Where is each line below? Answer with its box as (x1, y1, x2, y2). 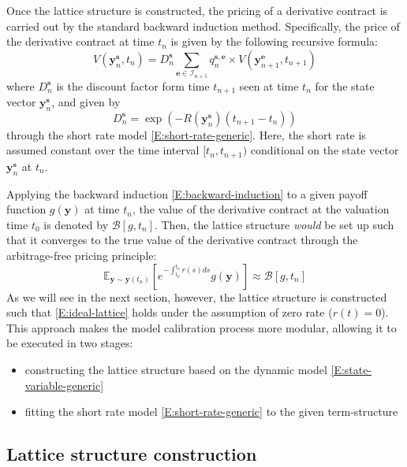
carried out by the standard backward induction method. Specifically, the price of (6, 17, 400, 34)
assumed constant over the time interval (6, 142, 200, 158)
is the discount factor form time (56, 77, 210, 94)
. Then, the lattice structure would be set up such (154, 216, 394, 232)
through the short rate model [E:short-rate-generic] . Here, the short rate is (6, 126, 366, 143)
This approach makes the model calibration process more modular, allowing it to (6, 319, 397, 335)
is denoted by (43, 216, 109, 232)
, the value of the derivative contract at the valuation (132, 201, 390, 217)
